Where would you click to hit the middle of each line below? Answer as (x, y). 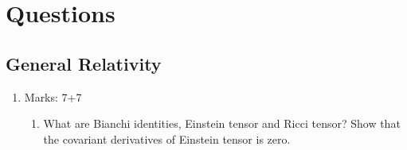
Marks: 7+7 (53, 96)
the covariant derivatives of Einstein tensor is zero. (167, 138)
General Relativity (84, 63)
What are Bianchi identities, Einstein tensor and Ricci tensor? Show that (222, 123)
